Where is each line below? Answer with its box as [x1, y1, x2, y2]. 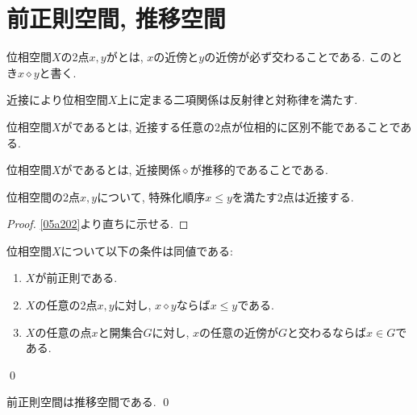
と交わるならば [287, 323, 367, 340]
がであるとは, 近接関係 [60, 161, 181, 178]
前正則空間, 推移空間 [6, 2, 226, 35]
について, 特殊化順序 [97, 188, 206, 205]
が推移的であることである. [190, 161, 328, 178]
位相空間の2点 [6, 188, 80, 205]
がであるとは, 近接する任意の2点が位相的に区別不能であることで [60, 118, 401, 135]
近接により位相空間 [6, 91, 108, 108]
